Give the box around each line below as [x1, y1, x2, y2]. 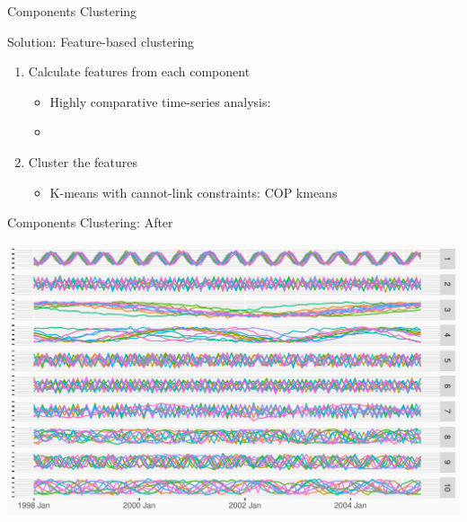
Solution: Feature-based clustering [7, 31, 195, 50]
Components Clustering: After [7, 213, 173, 232]
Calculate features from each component [28, 62, 251, 81]
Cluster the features [28, 152, 137, 171]
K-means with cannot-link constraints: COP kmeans [49, 182, 338, 201]
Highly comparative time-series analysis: [49, 92, 271, 111]
